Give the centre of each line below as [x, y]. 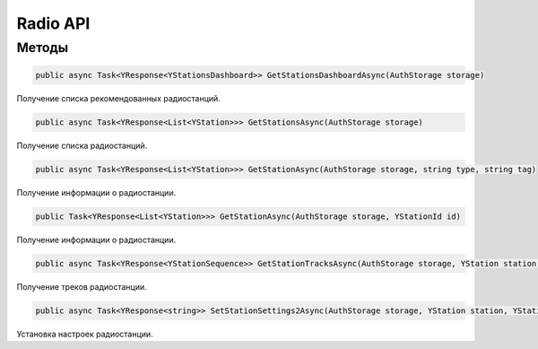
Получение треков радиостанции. [82, 286]
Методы [43, 48]
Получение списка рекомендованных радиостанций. [119, 98]
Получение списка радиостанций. [82, 145]
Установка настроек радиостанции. [85, 334]
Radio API [53, 23]
